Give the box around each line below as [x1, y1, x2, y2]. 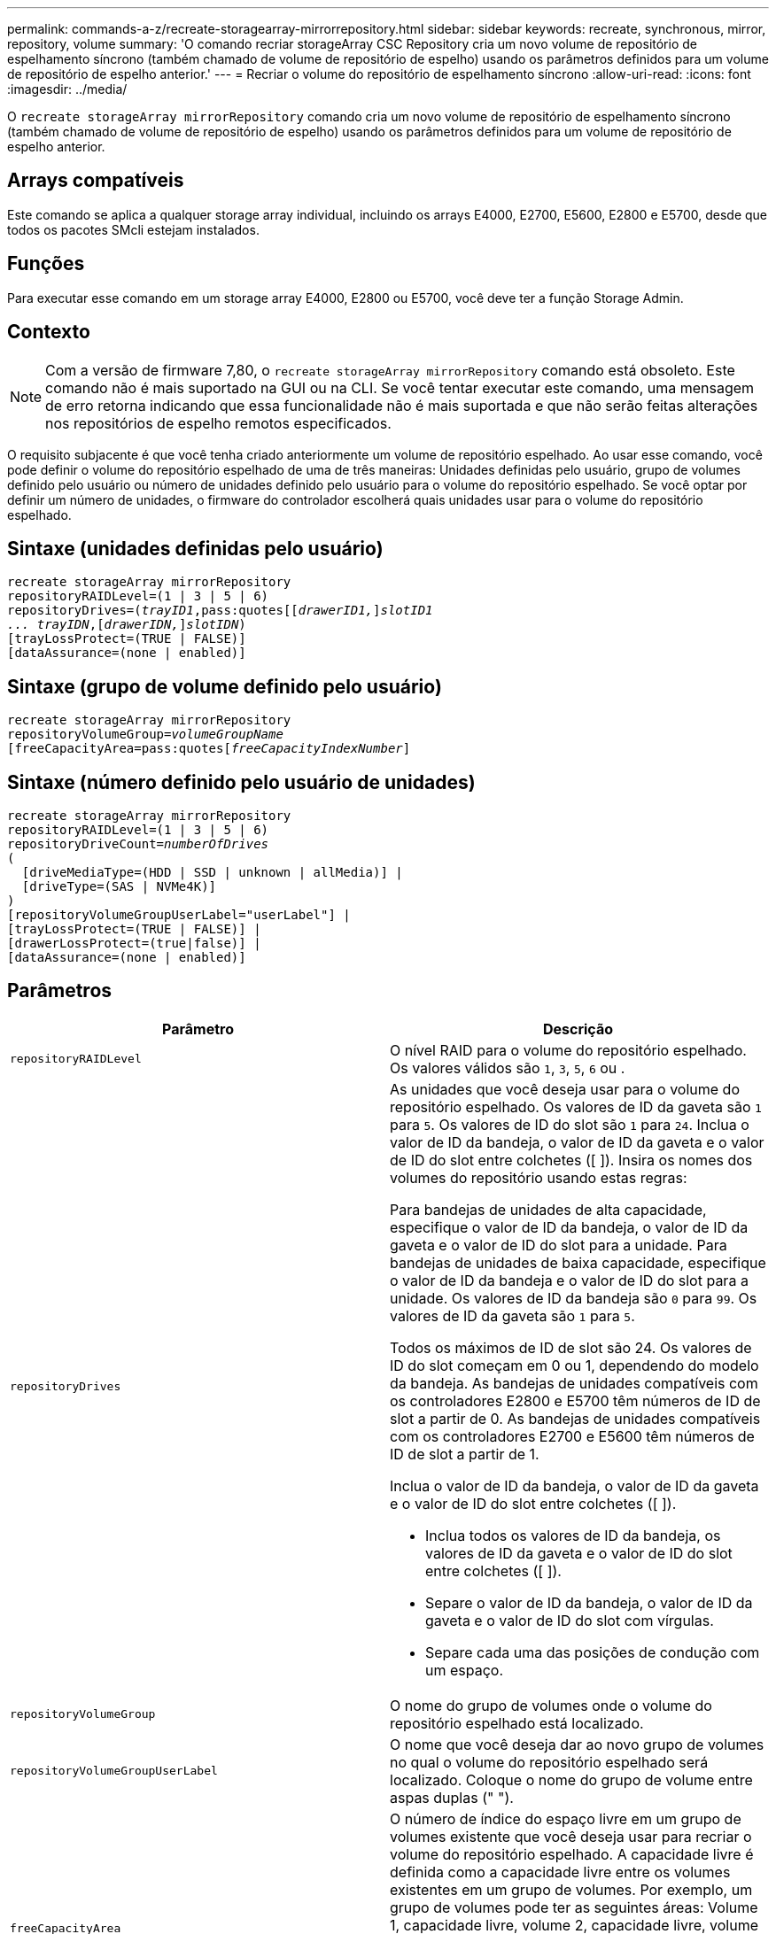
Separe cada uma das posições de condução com [425, 1643, 760, 1661]
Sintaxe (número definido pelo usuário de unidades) [7, 770, 476, 793]
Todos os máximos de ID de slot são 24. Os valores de [390, 1338, 752, 1357]
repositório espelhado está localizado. [390, 1714, 644, 1732]
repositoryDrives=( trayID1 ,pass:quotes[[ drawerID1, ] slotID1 [7, 603, 433, 618]
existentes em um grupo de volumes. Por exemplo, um [390, 1880, 753, 1899]
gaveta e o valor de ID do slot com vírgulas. [425, 1611, 714, 1629]
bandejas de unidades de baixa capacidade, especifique [390, 1253, 766, 1272]
